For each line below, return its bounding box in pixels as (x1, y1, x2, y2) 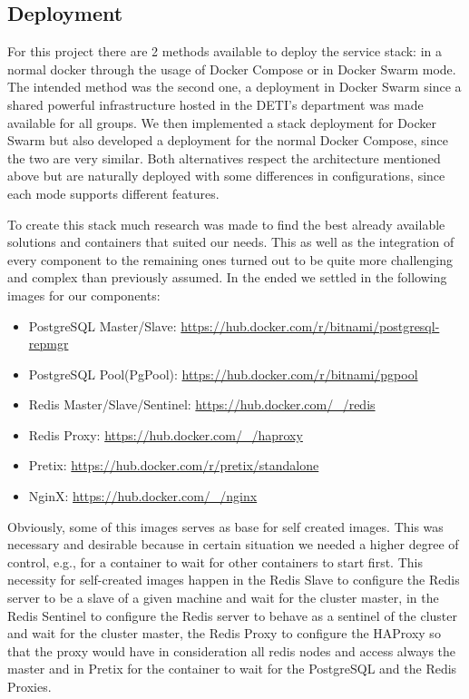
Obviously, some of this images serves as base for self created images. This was (7, 517, 444, 536)
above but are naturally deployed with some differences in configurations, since (7, 166, 445, 185)
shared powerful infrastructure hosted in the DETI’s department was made (7, 94, 424, 113)
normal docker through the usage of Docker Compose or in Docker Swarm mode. (7, 59, 456, 78)
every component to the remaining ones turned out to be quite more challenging (7, 250, 454, 269)
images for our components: (7, 285, 161, 304)
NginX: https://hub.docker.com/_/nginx (28, 487, 258, 506)
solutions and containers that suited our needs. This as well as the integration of (7, 232, 454, 251)
